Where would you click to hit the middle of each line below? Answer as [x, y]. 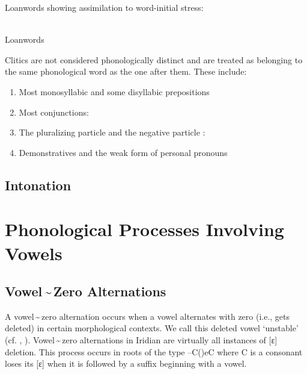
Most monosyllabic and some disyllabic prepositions [114, 91]
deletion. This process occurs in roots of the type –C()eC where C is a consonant [154, 351]
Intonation [38, 185]
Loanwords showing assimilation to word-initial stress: [104, 7]
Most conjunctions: [54, 112]
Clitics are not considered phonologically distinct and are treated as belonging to [154, 59]
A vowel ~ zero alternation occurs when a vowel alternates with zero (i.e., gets [147, 316]
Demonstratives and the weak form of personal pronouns [123, 152]
